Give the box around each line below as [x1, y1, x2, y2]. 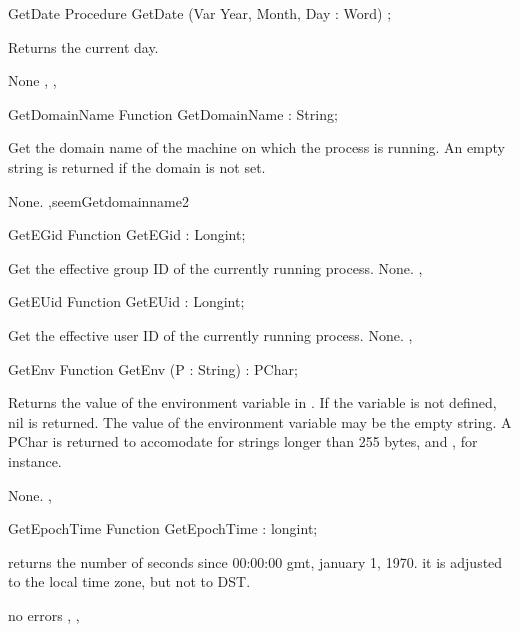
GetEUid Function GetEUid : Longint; [8, 291, 245, 312]
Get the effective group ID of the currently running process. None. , [8, 257, 423, 278]
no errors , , [8, 604, 80, 625]
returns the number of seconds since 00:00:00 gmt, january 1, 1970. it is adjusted [8, 551, 503, 572]
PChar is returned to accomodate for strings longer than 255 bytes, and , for [8, 431, 478, 452]
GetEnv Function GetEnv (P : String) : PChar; [8, 358, 298, 379]
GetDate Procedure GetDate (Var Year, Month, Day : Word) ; [8, 3, 392, 23]
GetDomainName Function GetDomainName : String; [8, 103, 338, 124]
